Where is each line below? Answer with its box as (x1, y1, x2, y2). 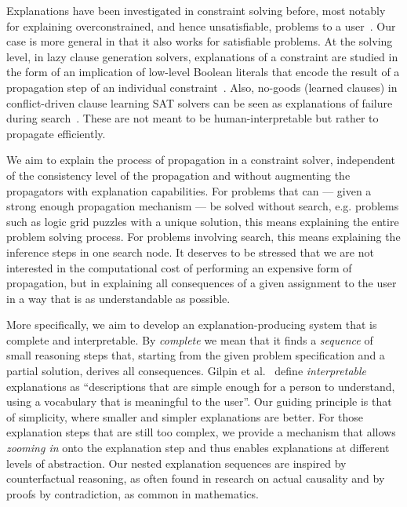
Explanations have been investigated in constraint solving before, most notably (6, 2, 386, 18)
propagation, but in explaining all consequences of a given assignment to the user (6, 275, 397, 291)
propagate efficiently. (6, 125, 106, 141)
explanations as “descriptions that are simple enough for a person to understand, (6, 378, 395, 394)
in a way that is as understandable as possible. (6, 290, 231, 306)
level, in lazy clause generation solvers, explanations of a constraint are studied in (6, 48, 398, 64)
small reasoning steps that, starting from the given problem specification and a (6, 347, 385, 363)
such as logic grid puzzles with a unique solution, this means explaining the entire (6, 213, 399, 229)
